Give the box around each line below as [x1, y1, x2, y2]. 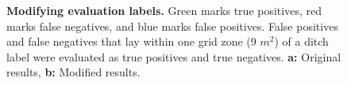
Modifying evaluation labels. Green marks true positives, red [6, 2, 322, 18]
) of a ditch [274, 33, 329, 50]
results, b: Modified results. [6, 64, 141, 80]
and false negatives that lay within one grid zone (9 [6, 33, 256, 50]
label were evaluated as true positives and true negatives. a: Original [6, 48, 341, 65]
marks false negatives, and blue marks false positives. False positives [6, 17, 338, 34]
